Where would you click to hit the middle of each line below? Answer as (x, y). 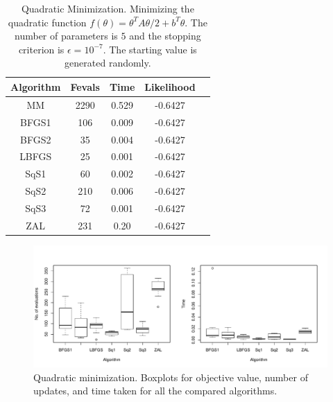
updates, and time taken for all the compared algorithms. (155, 391)
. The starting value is (150, 49)
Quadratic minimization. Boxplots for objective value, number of (171, 377)
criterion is (41, 49)
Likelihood (170, 86)
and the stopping (165, 36)
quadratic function (47, 22)
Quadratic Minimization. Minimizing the (108, 8)
